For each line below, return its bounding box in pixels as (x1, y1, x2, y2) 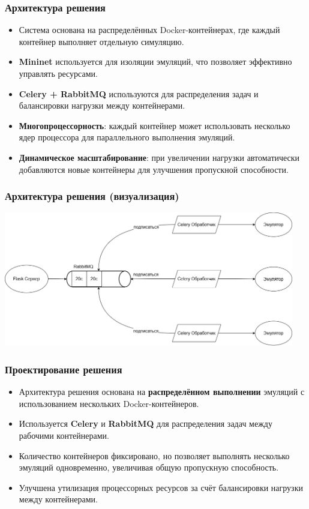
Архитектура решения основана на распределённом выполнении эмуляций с (19, 385, 305, 398)
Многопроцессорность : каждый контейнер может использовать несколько (19, 119, 290, 131)
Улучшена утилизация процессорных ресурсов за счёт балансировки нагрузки (19, 481, 303, 493)
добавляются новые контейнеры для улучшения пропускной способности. (19, 163, 289, 175)
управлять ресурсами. (19, 67, 98, 79)
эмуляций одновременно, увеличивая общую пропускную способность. (19, 461, 279, 474)
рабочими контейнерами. (19, 429, 109, 442)
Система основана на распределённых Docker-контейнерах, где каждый (19, 23, 280, 36)
